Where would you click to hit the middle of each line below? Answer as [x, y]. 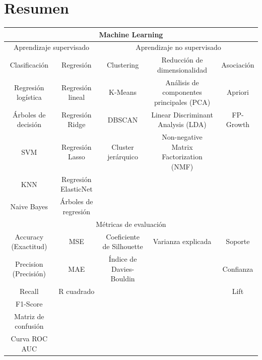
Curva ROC [29, 339]
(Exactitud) [29, 246]
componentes [182, 92]
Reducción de [182, 60]
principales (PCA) [182, 102]
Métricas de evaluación [131, 224]
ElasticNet [76, 189]
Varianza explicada [182, 241]
